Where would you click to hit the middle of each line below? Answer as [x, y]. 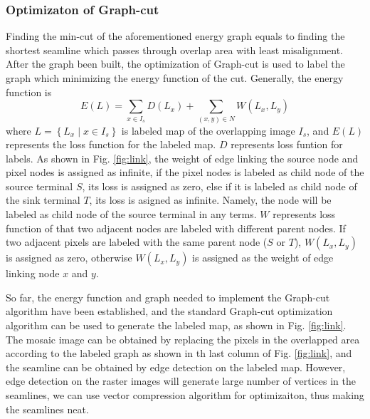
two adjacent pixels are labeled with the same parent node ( [137, 242]
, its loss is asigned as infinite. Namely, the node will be [210, 200]
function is [29, 92]
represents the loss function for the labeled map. [111, 144]
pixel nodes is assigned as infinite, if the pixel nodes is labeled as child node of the [185, 172]
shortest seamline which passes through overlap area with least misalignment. [175, 50]
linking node [33, 273]
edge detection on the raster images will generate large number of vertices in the [181, 381]
